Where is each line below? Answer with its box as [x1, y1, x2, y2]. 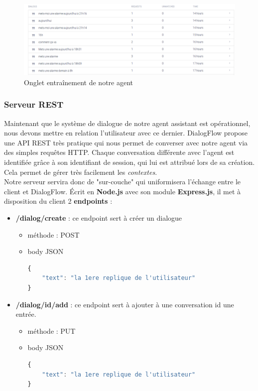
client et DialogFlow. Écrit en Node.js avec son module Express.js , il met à [4, 186, 241, 196]
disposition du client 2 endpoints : [4, 196, 113, 206]
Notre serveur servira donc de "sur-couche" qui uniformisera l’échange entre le [4, 176, 241, 187]
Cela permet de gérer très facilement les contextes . [4, 166, 157, 177]
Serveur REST [4, 98, 64, 111]
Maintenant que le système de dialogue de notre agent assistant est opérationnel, [4, 118, 251, 128]
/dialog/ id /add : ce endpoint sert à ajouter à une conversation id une [15, 299, 234, 309]
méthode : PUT [27, 325, 76, 336]
